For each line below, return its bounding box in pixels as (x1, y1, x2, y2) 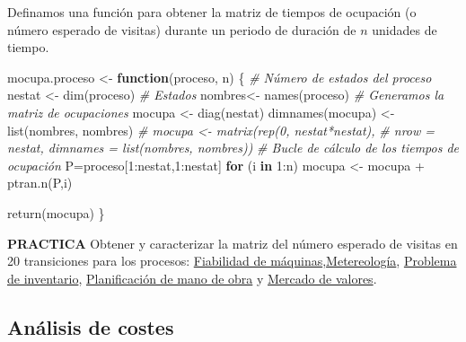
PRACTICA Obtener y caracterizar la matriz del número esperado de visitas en (7, 233, 458, 252)
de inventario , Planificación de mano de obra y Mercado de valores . (7, 268, 377, 287)
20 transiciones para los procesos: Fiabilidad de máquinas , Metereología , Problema (7, 251, 457, 270)
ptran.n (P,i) (7, 173, 73, 192)
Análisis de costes (7, 312, 174, 340)
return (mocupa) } (7, 203, 105, 222)
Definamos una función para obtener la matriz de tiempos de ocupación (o (7, 3, 417, 21)
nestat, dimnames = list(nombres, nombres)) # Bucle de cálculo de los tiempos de (7, 138, 460, 157)
